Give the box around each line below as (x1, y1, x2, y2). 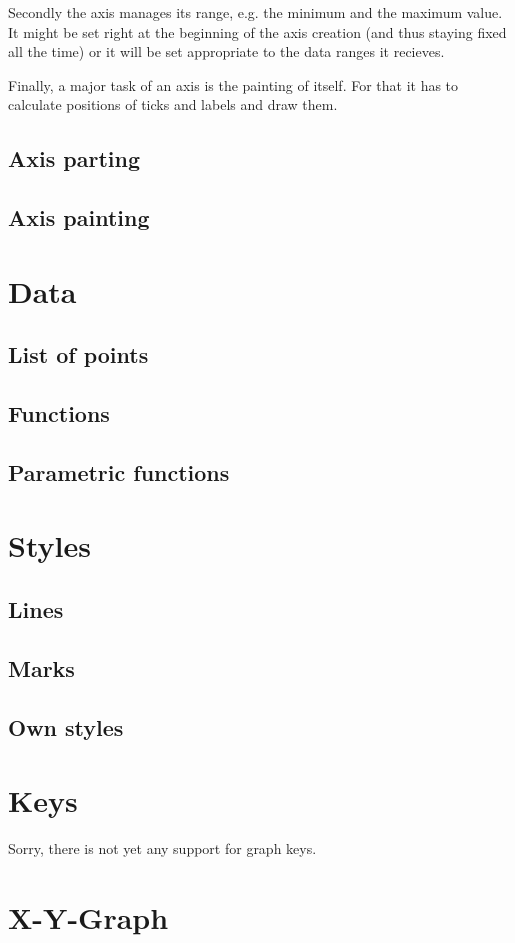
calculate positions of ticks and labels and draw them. (8, 94, 338, 115)
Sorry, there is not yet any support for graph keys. (8, 838, 317, 859)
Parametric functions (8, 456, 230, 487)
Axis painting (8, 202, 150, 233)
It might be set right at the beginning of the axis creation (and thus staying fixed (8, 21, 507, 42)
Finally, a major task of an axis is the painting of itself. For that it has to (8, 74, 459, 95)
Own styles (8, 711, 124, 742)
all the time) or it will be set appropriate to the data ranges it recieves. (8, 41, 445, 62)
